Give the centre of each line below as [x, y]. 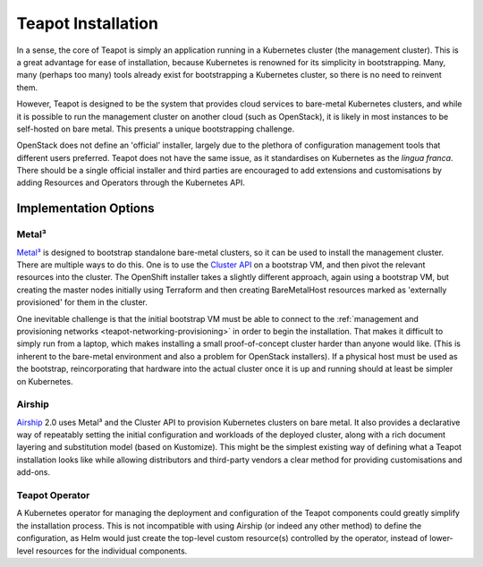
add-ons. [34, 472]
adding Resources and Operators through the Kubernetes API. [131, 182]
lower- [441, 538]
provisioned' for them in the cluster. [82, 302]
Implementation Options [86, 209]
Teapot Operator [53, 495]
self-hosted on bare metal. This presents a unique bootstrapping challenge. [156, 129]
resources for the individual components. [112, 551]
